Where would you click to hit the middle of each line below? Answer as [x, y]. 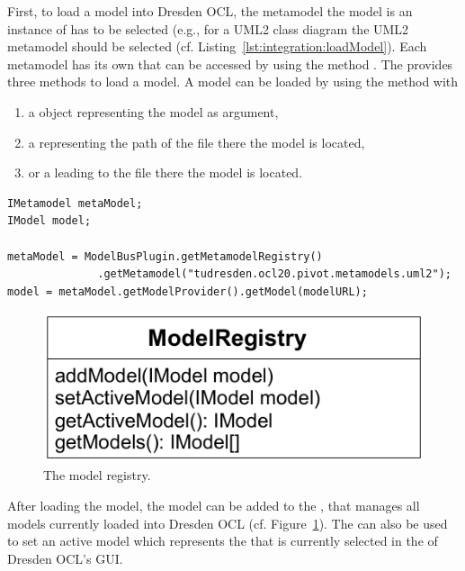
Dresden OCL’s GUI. [65, 558]
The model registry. [97, 475]
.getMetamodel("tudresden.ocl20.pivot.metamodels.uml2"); [274, 274]
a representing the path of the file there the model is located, [197, 142]
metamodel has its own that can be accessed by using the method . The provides [230, 63]
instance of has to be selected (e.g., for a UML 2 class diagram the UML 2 [208, 28]
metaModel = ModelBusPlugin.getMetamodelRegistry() [165, 256]
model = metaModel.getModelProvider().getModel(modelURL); [188, 291]
